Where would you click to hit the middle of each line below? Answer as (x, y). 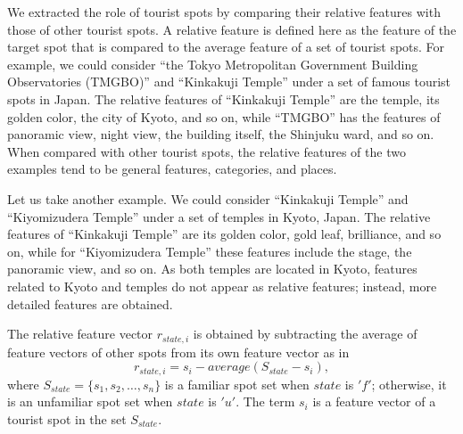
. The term (265, 401)
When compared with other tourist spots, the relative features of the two (207, 151)
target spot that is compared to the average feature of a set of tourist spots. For (226, 47)
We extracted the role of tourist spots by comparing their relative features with (224, 12)
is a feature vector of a (374, 401)
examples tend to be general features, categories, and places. (172, 169)
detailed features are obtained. (90, 303)
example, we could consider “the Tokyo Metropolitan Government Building (213, 64)
